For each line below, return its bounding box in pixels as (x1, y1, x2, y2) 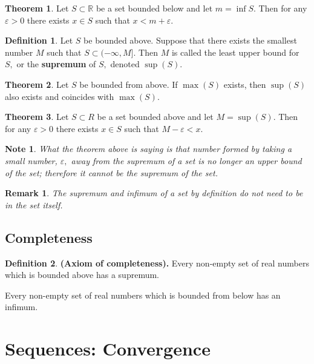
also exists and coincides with (5, 90, 114, 102)
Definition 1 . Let (5, 34, 73, 47)
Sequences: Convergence (5, 336, 211, 361)
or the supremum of (16, 58, 96, 70)
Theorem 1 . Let (5, 2, 69, 14)
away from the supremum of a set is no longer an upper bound (71, 154, 302, 167)
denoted (110, 58, 140, 70)
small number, (5, 154, 57, 167)
